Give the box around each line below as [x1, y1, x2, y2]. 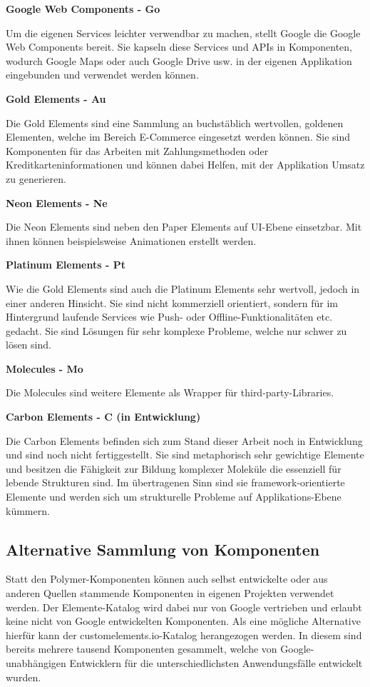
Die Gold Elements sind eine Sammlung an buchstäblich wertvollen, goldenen [6, 115, 344, 130]
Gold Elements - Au [6, 91, 106, 106]
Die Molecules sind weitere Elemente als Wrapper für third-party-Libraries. [6, 385, 334, 400]
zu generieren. [6, 171, 66, 186]
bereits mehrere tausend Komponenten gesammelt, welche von [6, 641, 277, 656]
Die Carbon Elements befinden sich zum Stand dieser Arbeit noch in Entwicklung [6, 433, 363, 448]
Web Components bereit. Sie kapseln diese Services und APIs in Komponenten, [6, 39, 352, 54]
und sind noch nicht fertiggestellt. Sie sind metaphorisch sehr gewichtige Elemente [6, 447, 364, 462]
